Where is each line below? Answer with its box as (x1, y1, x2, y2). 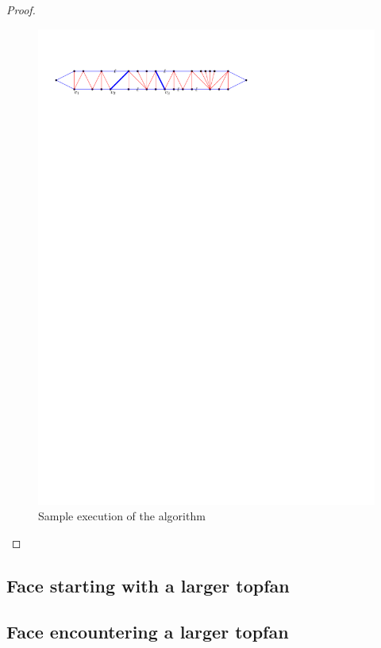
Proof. (6, 2, 36, 17)
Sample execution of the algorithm (38, 508, 206, 524)
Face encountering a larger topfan (6, 619, 289, 644)
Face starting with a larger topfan (6, 573, 290, 597)
